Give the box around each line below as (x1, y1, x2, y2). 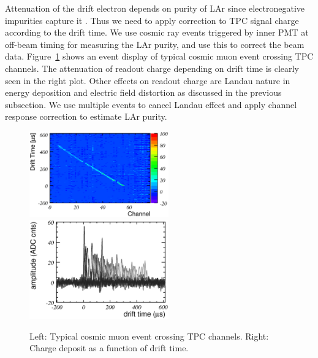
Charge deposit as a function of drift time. (29, 341, 189, 354)
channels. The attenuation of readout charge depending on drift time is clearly (5, 61, 299, 74)
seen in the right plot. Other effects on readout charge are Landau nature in (5, 74, 290, 87)
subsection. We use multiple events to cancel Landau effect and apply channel (5, 98, 297, 111)
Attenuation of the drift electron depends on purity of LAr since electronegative (5, 2, 305, 14)
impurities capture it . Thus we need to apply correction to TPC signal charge (5, 14, 299, 26)
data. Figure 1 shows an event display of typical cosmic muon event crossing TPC (5, 50, 314, 63)
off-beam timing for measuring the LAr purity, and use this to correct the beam (5, 37, 305, 50)
